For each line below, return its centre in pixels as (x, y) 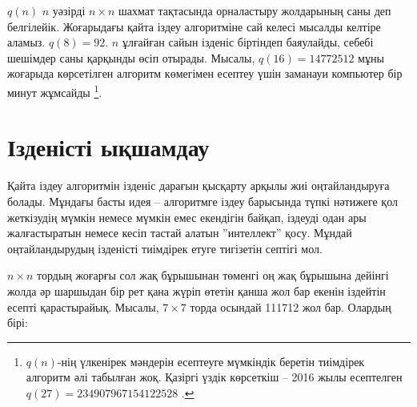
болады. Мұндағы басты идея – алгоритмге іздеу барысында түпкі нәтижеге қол (202, 201)
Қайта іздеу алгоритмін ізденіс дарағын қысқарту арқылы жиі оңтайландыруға (198, 185)
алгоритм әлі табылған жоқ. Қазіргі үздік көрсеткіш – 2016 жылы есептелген (214, 377)
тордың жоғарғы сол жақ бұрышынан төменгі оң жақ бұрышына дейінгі (213, 275)
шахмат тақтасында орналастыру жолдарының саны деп (255, 10)
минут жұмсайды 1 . (55, 91)
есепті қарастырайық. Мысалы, (83, 306)
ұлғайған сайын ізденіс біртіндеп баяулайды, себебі (248, 42)
